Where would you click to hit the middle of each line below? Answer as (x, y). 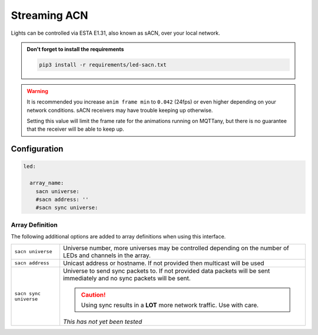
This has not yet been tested (102, 321)
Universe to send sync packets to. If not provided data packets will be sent (166, 271)
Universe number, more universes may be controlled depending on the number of (176, 248)
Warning (37, 91)
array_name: (47, 183)
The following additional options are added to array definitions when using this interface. (118, 237)
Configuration (37, 149)
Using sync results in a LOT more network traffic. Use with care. (170, 305)
